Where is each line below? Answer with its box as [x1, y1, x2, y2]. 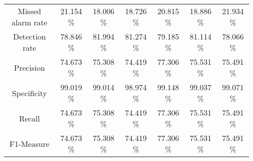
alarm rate [12, 17, 48, 28]
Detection [13, 31, 46, 42]
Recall [19, 112, 40, 124]
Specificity [12, 87, 47, 99]
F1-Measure [9, 138, 50, 149]
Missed [18, 5, 41, 17]
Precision [14, 61, 45, 73]
